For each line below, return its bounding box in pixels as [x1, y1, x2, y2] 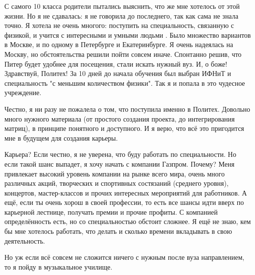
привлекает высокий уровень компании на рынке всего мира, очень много [4, 168, 225, 178]
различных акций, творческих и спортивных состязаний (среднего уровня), [4, 178, 229, 188]
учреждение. [4, 87, 42, 98]
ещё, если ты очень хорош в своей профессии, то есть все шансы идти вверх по [4, 197, 244, 207]
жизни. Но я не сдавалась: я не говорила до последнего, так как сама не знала [4, 10, 238, 21]
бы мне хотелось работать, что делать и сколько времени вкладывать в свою [4, 226, 232, 236]
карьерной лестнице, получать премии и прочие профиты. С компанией [4, 206, 218, 217]
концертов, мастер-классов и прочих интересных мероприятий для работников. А [4, 187, 247, 198]
